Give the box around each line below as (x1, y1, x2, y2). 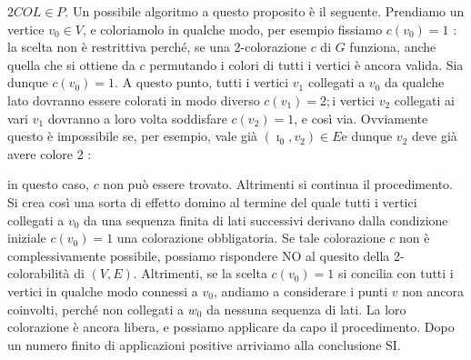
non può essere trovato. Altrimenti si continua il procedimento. (103, 175, 453, 194)
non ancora (402, 281, 464, 300)
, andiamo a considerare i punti (213, 281, 388, 300)
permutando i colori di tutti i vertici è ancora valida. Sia (149, 55, 464, 74)
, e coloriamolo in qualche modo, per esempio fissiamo (82, 19, 383, 38)
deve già (412, 126, 457, 145)
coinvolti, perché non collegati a (7, 299, 185, 318)
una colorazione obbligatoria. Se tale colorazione (116, 228, 386, 247)
